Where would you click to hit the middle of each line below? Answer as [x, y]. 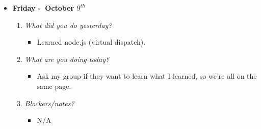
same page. [54, 86]
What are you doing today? [67, 59]
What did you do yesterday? [68, 25]
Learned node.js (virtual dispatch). [91, 42]
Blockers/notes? [49, 103]
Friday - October [43, 8]
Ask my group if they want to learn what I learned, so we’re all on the [147, 76]
